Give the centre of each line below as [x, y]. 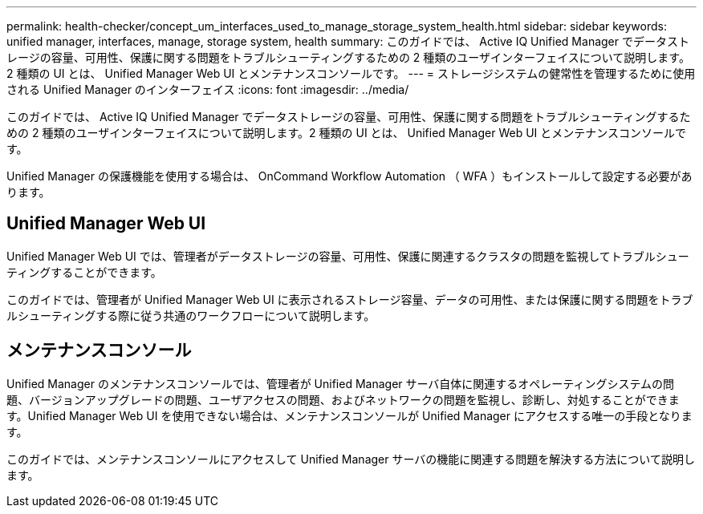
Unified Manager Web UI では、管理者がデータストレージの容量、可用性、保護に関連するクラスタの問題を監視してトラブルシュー [348, 256]
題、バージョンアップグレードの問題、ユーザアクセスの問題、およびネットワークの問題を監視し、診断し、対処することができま [343, 399]
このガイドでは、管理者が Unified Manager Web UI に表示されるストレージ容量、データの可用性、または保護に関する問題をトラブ [350, 299]
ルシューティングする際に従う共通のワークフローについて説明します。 [191, 315]
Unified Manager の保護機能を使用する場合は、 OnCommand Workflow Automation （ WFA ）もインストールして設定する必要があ [349, 176]
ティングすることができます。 [84, 272]
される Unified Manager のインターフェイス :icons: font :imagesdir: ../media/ [208, 89]
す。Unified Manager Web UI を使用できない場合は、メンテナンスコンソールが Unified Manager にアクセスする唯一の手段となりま [349, 415]
